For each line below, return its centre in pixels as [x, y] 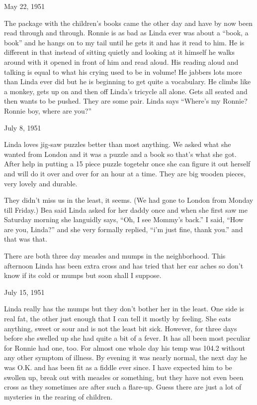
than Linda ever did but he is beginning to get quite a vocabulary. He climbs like [128, 81]
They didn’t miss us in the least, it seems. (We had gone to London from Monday [129, 200]
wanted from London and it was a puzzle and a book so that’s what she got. [120, 154]
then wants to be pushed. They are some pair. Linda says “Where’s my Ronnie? [126, 101]
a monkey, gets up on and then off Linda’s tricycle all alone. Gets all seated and [126, 91]
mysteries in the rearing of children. [58, 396]
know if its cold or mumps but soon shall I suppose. [83, 275]
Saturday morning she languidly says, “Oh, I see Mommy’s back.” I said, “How [124, 219]
